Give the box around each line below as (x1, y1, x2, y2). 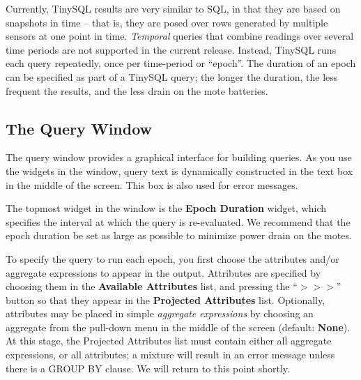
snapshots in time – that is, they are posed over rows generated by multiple (6, 15, 328, 29)
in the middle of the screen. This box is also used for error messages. (6, 177, 298, 192)
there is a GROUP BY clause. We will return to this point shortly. (6, 360, 290, 375)
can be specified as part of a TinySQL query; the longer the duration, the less (6, 69, 338, 84)
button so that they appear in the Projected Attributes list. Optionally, (6, 292, 325, 307)
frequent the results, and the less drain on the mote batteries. (6, 83, 268, 98)
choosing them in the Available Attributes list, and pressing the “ (6, 279, 298, 294)
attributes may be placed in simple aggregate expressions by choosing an (6, 306, 314, 321)
